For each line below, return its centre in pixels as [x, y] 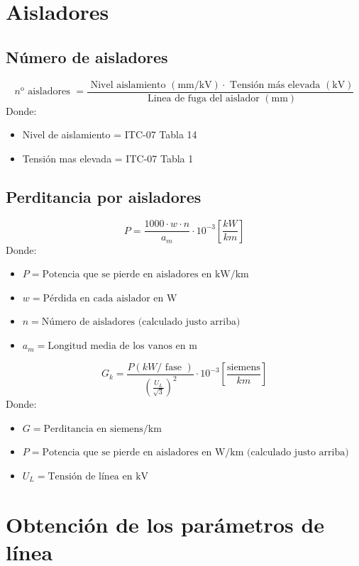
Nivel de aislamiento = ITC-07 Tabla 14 [110, 134]
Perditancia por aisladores [104, 196]
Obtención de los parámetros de [165, 524]
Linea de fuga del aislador [203, 98]
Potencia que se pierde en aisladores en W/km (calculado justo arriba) [195, 453]
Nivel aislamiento [128, 85]
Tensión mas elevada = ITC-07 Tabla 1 [108, 158]
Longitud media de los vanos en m [122, 346]
